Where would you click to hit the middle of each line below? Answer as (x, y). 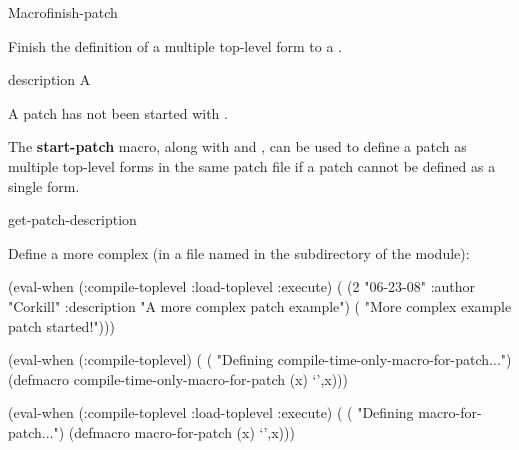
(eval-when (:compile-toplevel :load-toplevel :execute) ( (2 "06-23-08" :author (242, 286)
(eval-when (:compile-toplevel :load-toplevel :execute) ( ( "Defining (211, 412)
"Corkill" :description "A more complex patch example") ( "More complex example (260, 305)
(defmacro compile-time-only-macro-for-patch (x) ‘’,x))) (178, 378)
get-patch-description (72, 219)
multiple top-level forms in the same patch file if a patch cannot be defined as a (252, 165)
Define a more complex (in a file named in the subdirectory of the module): (239, 252)
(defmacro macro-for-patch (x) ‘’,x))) (181, 431)
